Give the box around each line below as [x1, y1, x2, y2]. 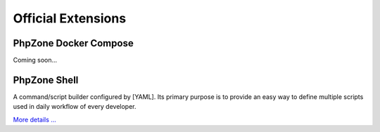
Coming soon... [13, 56, 58, 65]
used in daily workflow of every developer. [13, 103, 137, 111]
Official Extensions [13, 11, 127, 26]
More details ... [13, 115, 56, 124]
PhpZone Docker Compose [13, 37, 134, 49]
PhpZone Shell [13, 74, 79, 86]
